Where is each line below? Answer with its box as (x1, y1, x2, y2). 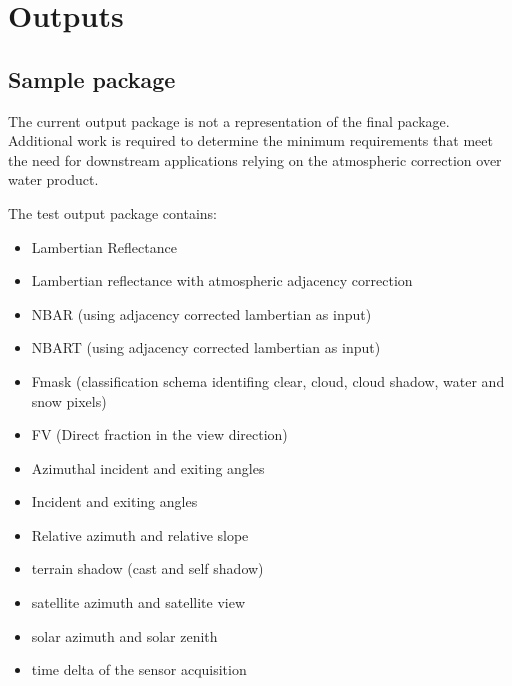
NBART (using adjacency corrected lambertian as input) (31, 337, 381, 358)
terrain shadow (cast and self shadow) (31, 558, 264, 579)
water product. (8, 169, 99, 190)
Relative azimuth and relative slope (31, 524, 249, 545)
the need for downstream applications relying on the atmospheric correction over (8, 149, 502, 170)
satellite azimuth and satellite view (31, 592, 246, 613)
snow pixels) (31, 390, 107, 411)
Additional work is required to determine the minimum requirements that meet (8, 130, 493, 151)
